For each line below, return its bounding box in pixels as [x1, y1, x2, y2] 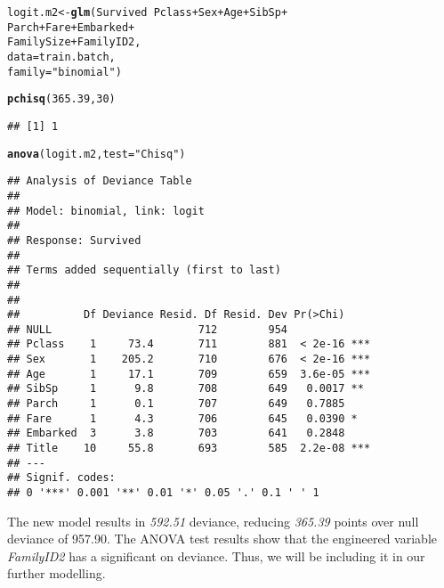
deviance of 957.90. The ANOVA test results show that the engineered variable [7, 529, 437, 548]
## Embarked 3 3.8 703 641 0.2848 [7, 427, 345, 440]
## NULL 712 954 [7, 323, 287, 336]
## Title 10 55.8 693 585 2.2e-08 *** [7, 442, 371, 455]
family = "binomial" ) [7, 65, 122, 78]
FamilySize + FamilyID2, [7, 36, 141, 49]
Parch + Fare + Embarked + [7, 20, 135, 34]
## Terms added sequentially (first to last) [7, 264, 281, 277]
